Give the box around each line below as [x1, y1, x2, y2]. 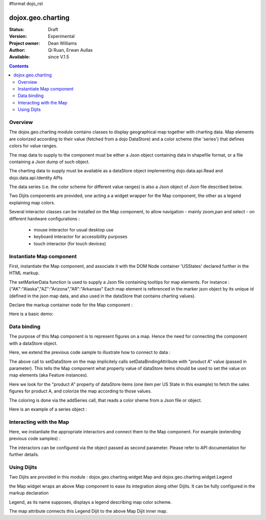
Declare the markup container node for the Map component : [9, 302, 133, 308]
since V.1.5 [48, 54, 69, 60]
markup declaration [9, 490, 49, 496]
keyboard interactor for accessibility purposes [33, 234, 128, 240]
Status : [9, 26, 25, 32]
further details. [9, 452, 39, 457]
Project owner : [9, 40, 40, 46]
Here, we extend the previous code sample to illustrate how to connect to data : [9, 350, 171, 356]
